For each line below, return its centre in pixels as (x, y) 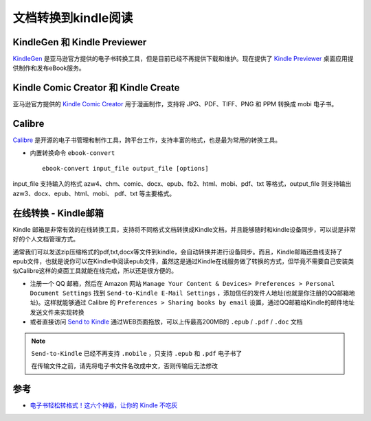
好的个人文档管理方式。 (46, 239)
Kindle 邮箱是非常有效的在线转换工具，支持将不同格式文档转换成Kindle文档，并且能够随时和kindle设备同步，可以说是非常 (184, 229)
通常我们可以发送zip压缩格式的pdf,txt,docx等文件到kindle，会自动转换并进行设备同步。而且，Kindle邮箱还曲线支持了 (178, 252)
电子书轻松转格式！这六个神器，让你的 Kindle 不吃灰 (104, 405)
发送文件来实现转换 (57, 312)
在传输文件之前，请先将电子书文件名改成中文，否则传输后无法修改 (124, 366)
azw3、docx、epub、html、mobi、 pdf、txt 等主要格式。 (94, 193)
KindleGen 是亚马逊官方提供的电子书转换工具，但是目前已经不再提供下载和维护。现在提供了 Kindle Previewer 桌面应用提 (183, 59)
